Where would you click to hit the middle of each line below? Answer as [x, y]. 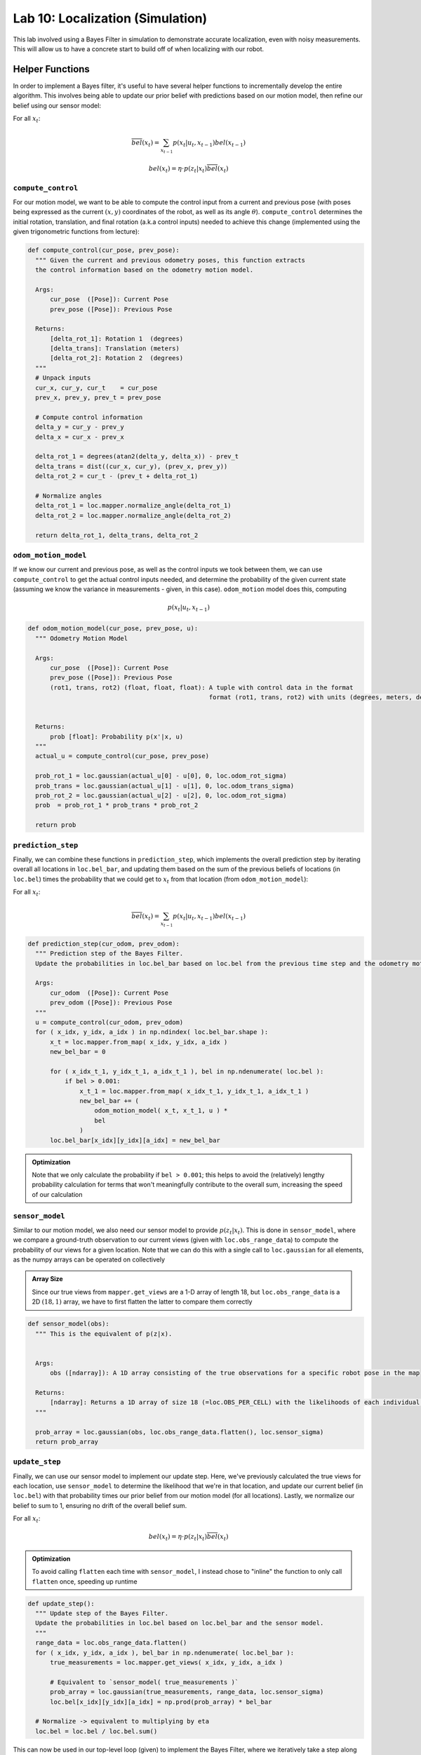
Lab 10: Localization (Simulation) [110, 18]
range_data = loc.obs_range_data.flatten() [111, 1643]
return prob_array [67, 1442]
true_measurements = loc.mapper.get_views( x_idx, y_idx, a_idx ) [167, 1663]
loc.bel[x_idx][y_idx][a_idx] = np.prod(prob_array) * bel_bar [161, 1702]
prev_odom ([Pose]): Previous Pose [111, 1003]
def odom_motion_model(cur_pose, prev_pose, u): [113, 629]
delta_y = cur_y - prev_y [80, 427]
